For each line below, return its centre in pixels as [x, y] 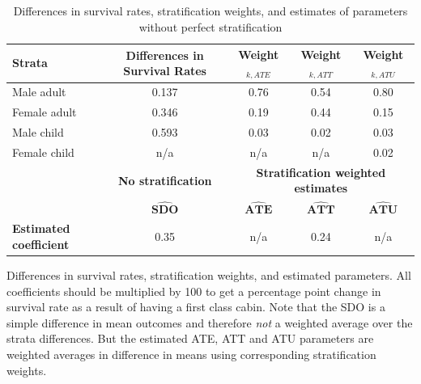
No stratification [165, 180]
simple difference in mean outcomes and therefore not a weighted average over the [210, 322]
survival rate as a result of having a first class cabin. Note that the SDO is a [196, 307]
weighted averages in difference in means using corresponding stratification [191, 354]
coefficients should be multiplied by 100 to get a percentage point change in [194, 291]
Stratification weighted [321, 172]
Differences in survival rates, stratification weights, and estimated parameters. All [209, 275]
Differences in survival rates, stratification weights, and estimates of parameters [210, 11]
